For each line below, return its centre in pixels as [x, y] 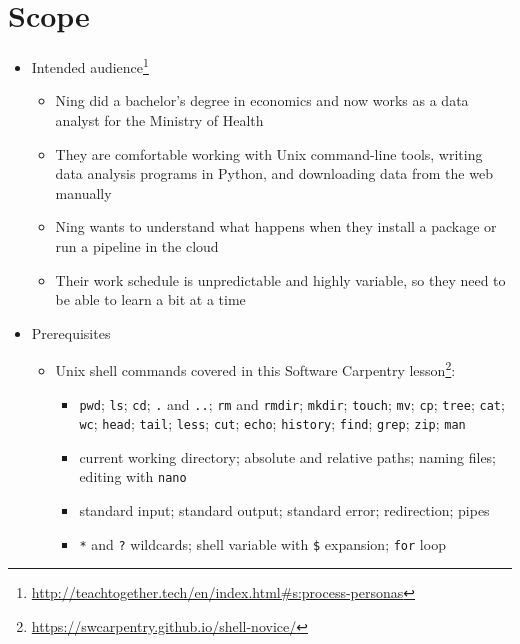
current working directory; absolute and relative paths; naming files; [288, 456]
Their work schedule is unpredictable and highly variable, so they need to [280, 279]
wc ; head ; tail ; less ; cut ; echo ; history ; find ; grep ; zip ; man [272, 423]
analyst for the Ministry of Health [159, 119]
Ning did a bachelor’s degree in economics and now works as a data [262, 100]
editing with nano [133, 476]
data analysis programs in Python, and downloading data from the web [274, 173]
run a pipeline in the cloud [137, 245]
